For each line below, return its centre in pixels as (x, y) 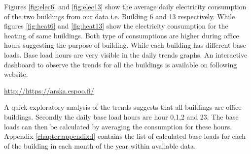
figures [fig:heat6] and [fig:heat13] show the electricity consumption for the (116, 26)
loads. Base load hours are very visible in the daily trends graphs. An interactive (126, 54)
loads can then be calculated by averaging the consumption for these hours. (118, 126)
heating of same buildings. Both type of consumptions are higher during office (122, 35)
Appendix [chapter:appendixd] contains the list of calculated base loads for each (125, 136)
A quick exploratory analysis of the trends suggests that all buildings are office (123, 107)
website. (16, 74)
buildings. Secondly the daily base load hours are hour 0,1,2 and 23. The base (121, 116)
